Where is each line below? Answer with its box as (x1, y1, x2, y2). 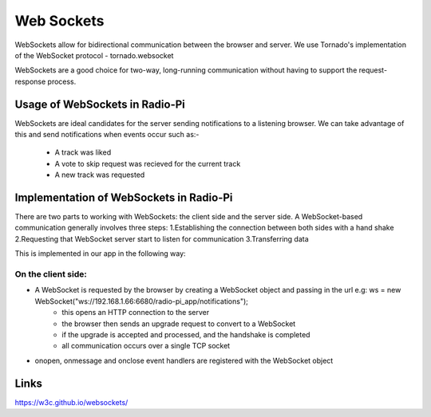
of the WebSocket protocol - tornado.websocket (14, 50, 174, 60)
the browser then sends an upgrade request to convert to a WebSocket (61, 319, 296, 328)
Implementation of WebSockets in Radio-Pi (14, 191, 233, 204)
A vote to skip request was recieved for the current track (54, 159, 241, 168)
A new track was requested (54, 170, 145, 179)
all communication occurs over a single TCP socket (61, 341, 231, 351)
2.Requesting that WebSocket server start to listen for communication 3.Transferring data (14, 234, 309, 243)
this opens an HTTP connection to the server (61, 308, 210, 317)
